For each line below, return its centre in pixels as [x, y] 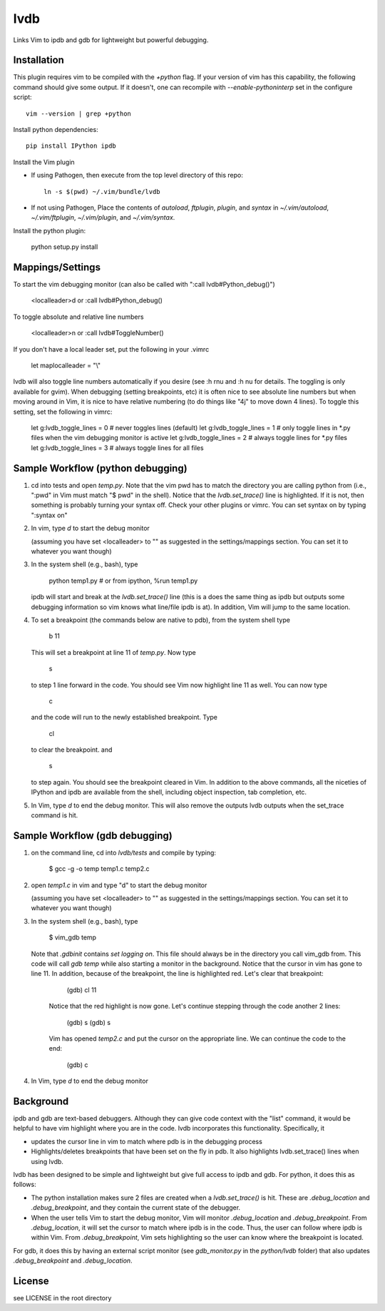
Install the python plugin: [49, 230]
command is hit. [55, 815]
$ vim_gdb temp [72, 937]
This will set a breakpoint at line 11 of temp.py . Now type [113, 652]
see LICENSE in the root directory [62, 1298]
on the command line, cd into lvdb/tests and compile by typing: [124, 852]
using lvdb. [47, 1161]
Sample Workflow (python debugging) [101, 468]
